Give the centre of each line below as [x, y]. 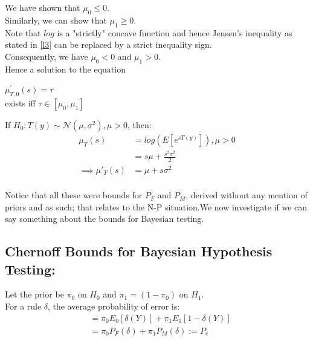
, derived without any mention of [247, 195]
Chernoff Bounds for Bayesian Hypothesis [139, 251]
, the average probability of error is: [114, 306]
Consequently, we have [47, 56]
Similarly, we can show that [56, 20]
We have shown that [43, 7]
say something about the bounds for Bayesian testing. [105, 219]
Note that [23, 32]
